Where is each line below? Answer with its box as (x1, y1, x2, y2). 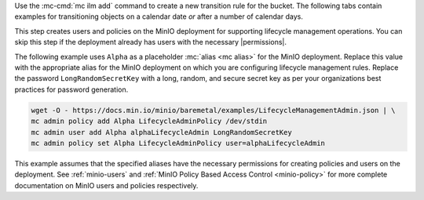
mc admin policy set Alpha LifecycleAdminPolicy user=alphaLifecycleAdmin (31, 138, 326, 147)
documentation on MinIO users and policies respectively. (14, 180, 199, 190)
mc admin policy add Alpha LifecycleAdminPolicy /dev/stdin (31, 117, 268, 125)
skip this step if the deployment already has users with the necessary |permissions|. (14, 38, 287, 47)
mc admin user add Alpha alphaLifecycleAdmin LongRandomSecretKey (31, 128, 292, 136)
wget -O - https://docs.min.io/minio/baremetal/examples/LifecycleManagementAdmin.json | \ (31, 106, 396, 115)
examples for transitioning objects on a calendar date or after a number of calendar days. (14, 12, 304, 21)
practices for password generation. (14, 85, 129, 94)
